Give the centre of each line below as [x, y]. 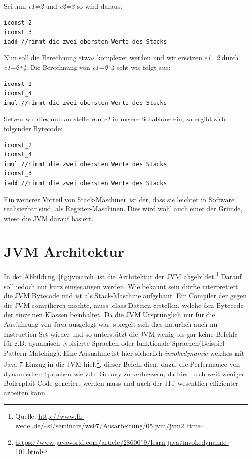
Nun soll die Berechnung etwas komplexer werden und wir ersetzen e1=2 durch [121, 58]
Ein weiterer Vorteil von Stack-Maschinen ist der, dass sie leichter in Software [119, 199]
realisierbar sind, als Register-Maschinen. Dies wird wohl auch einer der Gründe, [123, 209]
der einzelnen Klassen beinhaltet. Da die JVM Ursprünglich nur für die [110, 314]
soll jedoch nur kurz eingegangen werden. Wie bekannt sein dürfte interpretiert [121, 286]
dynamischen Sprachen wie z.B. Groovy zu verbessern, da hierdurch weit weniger [124, 373]
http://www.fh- [62, 416]
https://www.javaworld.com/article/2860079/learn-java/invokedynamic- [122, 442]
